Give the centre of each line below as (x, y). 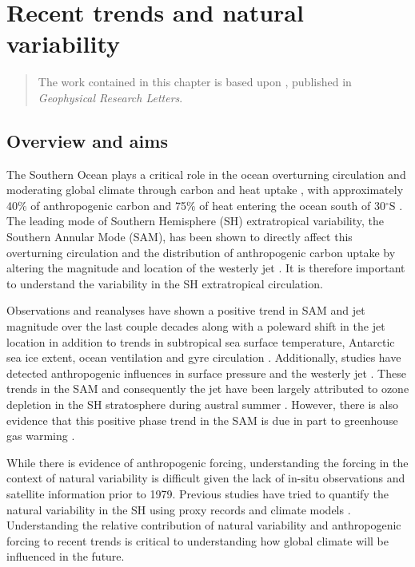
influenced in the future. (66, 556)
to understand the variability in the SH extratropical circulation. (165, 283)
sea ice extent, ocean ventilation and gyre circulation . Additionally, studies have (204, 357)
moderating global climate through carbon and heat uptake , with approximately (205, 190)
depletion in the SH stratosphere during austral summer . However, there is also (202, 404)
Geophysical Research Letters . (110, 97)
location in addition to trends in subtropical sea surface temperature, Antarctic (201, 341)
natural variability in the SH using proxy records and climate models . (179, 509)
